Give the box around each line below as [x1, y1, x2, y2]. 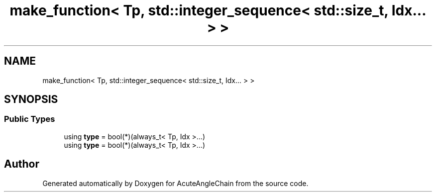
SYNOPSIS [4, 93, 58, 106]
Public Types [4, 114, 55, 124]
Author [4, 158, 39, 171]
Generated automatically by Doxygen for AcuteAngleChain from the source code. [42, 179, 309, 188]
